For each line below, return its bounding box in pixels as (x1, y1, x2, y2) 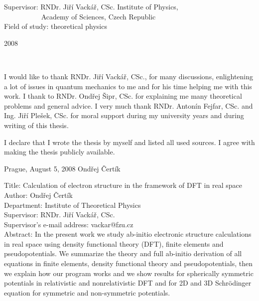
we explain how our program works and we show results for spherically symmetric (4, 268, 254, 278)
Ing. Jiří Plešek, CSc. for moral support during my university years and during (4, 110, 244, 121)
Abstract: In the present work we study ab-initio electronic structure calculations (4, 229, 252, 239)
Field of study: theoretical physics (4, 21, 107, 31)
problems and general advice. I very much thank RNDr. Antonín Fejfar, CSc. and (4, 100, 253, 111)
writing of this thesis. (4, 120, 69, 130)
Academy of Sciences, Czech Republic (41, 11, 156, 21)
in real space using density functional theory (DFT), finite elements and (4, 238, 224, 249)
